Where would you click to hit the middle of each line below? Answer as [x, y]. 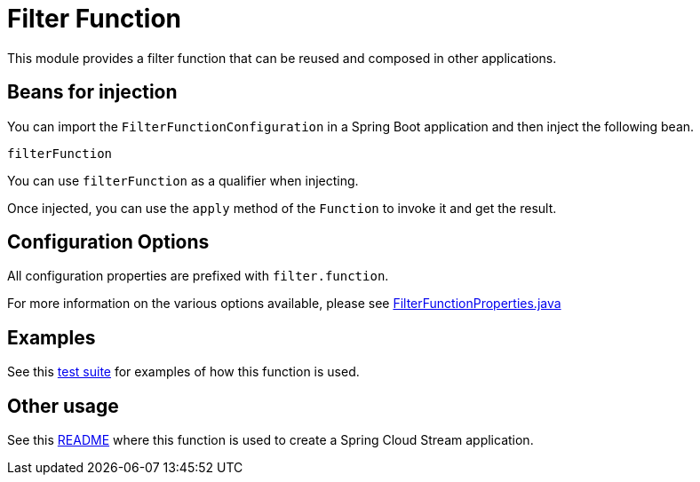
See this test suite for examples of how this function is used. [183, 372]
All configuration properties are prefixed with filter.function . [198, 276]
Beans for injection [92, 92]
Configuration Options [108, 242]
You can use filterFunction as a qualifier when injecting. [183, 180]
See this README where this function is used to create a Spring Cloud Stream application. [270, 440]
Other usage [63, 406]
